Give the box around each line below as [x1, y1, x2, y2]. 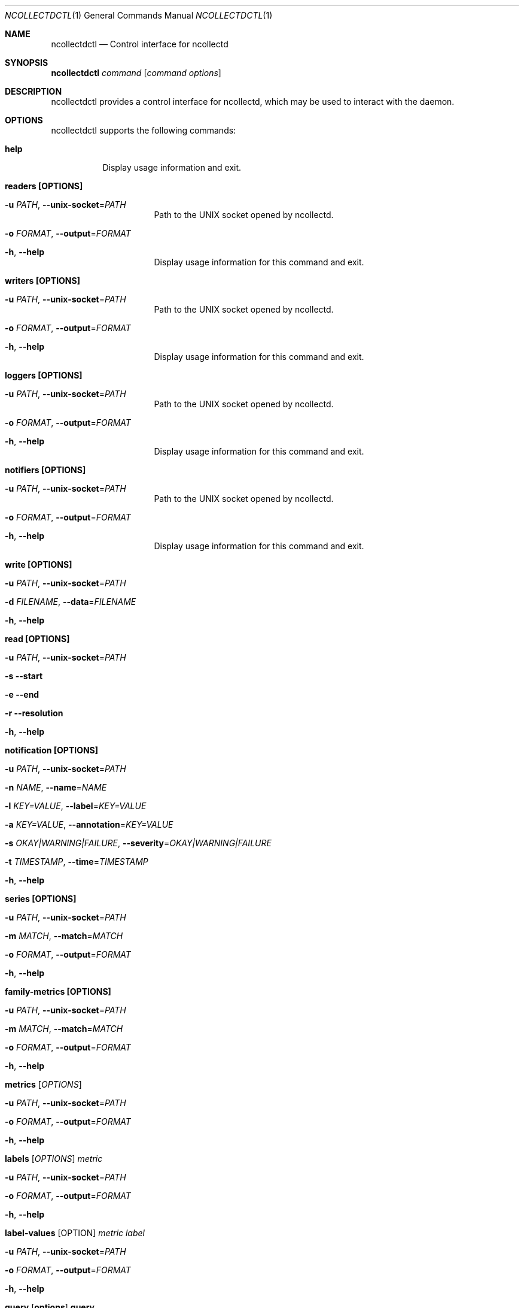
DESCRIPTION [5, 86, 62, 96]
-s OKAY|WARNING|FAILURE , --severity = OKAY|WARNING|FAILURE [5, 838, 272, 848]
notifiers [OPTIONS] [5, 465, 86, 475]
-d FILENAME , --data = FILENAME [5, 597, 136, 607]
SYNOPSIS [5, 57, 48, 68]
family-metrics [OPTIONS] [5, 986, 111, 997]
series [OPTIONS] [5, 894, 77, 904]
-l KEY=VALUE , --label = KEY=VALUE [5, 801, 147, 811]
